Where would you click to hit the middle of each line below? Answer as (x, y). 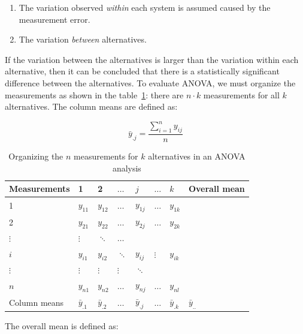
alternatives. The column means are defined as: (91, 106)
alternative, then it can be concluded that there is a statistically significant (142, 71)
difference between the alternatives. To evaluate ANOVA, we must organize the (150, 82)
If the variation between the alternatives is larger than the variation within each (152, 59)
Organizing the (36, 156)
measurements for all (241, 94)
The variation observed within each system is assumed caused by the (145, 7)
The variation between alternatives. (83, 39)
